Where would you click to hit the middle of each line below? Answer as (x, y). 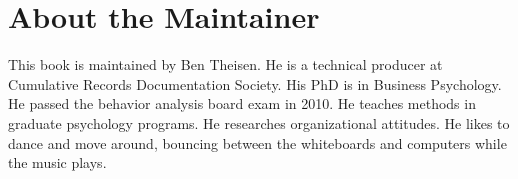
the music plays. (57, 162)
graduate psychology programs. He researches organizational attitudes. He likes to (259, 122)
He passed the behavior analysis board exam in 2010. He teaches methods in (242, 103)
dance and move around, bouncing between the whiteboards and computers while (257, 142)
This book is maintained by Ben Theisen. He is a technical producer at (225, 64)
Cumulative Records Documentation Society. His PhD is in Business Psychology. (255, 83)
